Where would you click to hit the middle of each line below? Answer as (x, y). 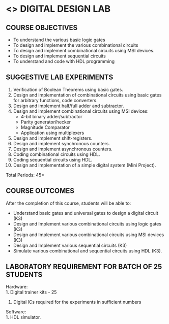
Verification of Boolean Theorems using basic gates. (68, 89)
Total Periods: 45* (25, 175)
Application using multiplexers (52, 133)
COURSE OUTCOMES (40, 191)
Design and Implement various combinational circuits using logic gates (87, 223)
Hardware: (17, 287)
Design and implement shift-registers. (53, 138)
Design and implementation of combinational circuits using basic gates (87, 95)
